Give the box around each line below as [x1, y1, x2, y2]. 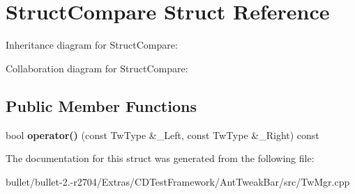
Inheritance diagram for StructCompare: [6, 38, 178, 52]
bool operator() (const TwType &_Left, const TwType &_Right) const [6, 127, 319, 142]
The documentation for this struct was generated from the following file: [6, 151, 315, 165]
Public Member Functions [6, 95, 197, 116]
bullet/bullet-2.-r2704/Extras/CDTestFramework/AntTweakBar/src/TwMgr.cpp [6, 174, 350, 188]
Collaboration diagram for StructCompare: [6, 60, 188, 75]
